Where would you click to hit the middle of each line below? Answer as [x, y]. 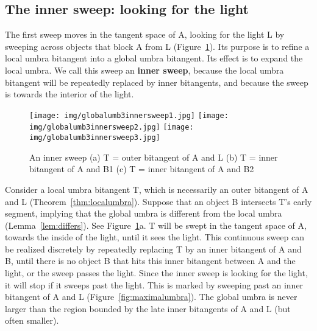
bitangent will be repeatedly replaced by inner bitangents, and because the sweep [157, 82]
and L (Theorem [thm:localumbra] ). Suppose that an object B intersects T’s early [158, 201]
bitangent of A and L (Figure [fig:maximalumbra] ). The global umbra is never [151, 297]
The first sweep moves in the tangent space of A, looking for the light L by [145, 34]
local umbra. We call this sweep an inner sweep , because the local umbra [144, 70]
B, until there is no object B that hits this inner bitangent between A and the [150, 261]
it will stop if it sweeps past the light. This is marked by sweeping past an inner [154, 284]
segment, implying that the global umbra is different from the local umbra [144, 213]
